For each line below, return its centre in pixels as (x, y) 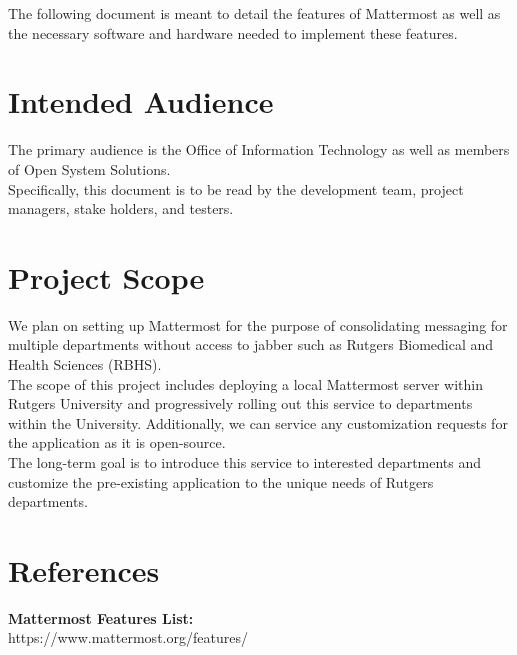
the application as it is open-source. (117, 442)
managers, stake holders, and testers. (121, 208)
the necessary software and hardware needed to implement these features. (233, 32)
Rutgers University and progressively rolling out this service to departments (240, 403)
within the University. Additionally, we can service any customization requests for (258, 422)
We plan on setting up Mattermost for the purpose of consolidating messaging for (258, 324)
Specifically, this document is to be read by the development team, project (236, 188)
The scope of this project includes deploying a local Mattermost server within (245, 383)
